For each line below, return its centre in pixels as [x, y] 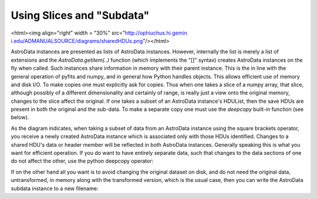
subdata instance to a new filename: [55, 188]
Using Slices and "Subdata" [80, 15]
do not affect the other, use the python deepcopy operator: [82, 161]
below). [20, 117]
